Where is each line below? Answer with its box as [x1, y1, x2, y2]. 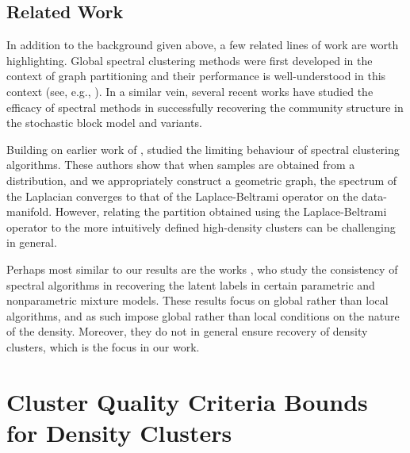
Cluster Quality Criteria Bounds [6, 385, 368, 417]
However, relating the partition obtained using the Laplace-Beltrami [55, 203, 387, 220]
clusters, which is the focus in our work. [6, 338, 200, 355]
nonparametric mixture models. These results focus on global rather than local [6, 292, 389, 309]
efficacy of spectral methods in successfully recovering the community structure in [6, 98, 404, 115]
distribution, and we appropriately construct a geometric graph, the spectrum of [6, 171, 397, 188]
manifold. [6, 203, 52, 220]
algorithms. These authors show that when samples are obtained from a [6, 156, 355, 173]
